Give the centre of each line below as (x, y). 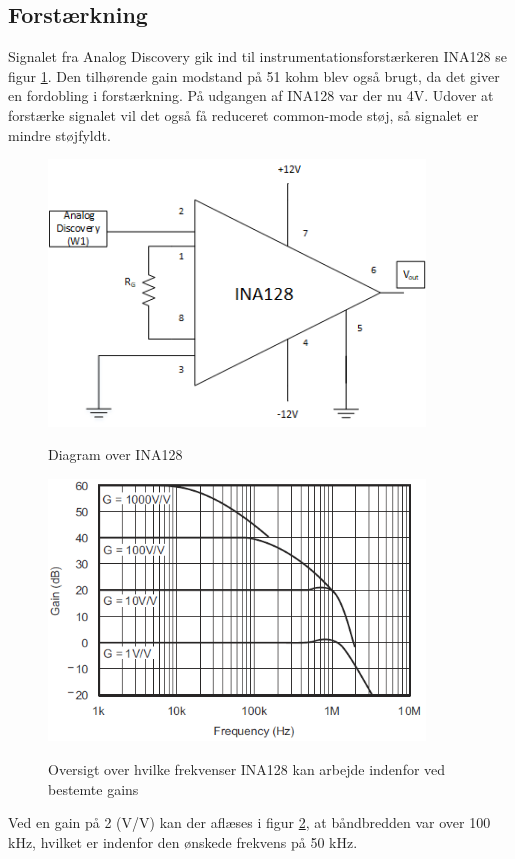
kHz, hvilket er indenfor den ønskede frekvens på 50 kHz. (183, 841)
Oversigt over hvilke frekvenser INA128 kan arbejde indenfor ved (247, 768)
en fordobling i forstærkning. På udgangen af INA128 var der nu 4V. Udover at (251, 95)
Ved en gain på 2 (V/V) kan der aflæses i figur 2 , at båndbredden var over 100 (249, 822)
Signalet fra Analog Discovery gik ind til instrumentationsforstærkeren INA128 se (257, 56)
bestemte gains (93, 788)
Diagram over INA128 (115, 454)
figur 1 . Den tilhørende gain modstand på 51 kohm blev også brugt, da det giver (254, 75)
